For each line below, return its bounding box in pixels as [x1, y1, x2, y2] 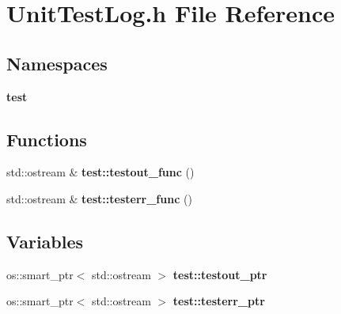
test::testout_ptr [172, 266, 267, 282]
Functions [6, 127, 87, 151]
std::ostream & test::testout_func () [6, 164, 195, 180]
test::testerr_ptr [172, 293, 265, 309]
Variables [6, 229, 84, 253]
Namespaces [6, 51, 108, 75]
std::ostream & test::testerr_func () [6, 190, 192, 206]
